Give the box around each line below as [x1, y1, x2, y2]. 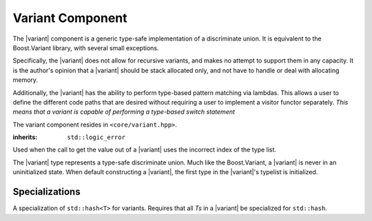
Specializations [12, 186, 81, 198]
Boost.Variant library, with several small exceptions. [12, 43, 159, 52]
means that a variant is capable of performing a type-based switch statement [12, 107, 236, 116]
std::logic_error [67, 134, 125, 141]
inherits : [12, 133, 38, 141]
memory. [12, 76, 38, 84]
